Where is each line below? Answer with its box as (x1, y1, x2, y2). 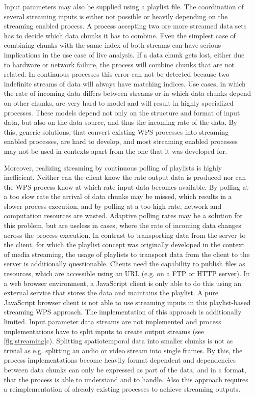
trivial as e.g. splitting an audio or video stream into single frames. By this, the (4, 345, 243, 355)
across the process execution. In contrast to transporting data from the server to (4, 229, 246, 240)
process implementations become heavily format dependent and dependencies (4, 355, 236, 365)
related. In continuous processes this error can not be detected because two (4, 69, 229, 79)
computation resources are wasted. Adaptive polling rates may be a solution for (4, 210, 243, 221)
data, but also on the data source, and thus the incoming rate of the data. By (4, 117, 237, 127)
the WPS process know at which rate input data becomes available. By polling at (4, 181, 249, 192)
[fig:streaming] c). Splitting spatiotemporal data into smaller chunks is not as (4, 336, 233, 346)
